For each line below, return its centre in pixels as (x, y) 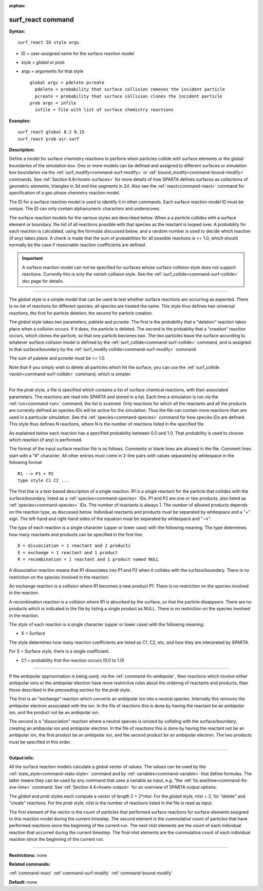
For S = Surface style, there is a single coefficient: (59, 651)
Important (33, 258)
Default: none (23, 882)
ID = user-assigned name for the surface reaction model (78, 53)
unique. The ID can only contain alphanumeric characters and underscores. (85, 209)
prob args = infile (53, 103)
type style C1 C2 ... (43, 480)
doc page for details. (43, 281)
